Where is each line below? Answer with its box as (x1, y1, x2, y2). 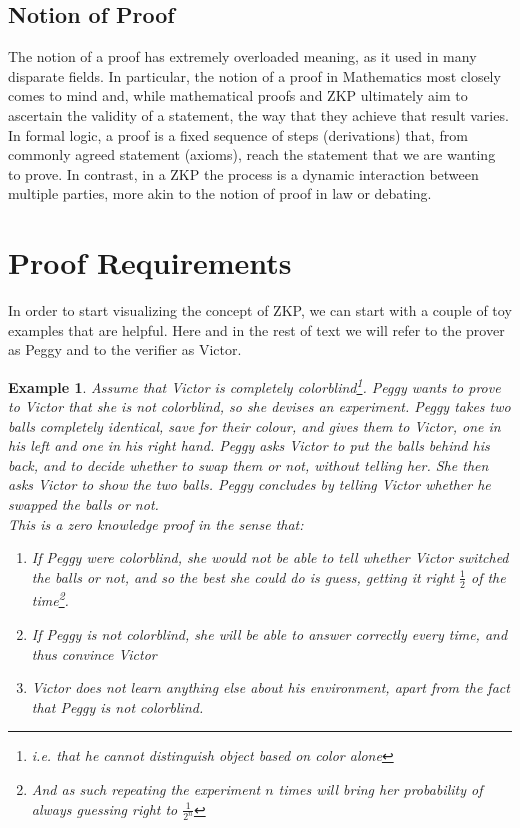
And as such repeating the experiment (31, 778, 261, 799)
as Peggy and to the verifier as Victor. (8, 339, 242, 360)
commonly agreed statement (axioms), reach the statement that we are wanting (8, 144, 496, 165)
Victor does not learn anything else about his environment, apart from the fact (31, 677, 510, 698)
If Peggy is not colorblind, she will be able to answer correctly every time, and (31, 623, 508, 644)
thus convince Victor (31, 643, 157, 664)
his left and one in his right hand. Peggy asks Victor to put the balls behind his (8, 435, 490, 456)
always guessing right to (31, 798, 178, 819)
